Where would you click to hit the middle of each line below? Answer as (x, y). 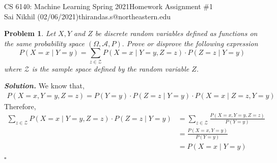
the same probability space (44, 43)
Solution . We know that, (44, 86)
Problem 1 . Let (30, 33)
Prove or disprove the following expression (192, 43)
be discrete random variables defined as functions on (176, 33)
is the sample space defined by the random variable (110, 68)
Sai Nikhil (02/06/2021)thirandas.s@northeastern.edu (88, 16)
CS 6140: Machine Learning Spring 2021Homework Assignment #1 (108, 6)
